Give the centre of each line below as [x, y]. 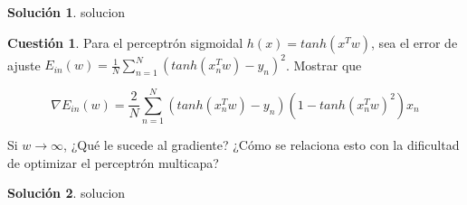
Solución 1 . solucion [67, 12]
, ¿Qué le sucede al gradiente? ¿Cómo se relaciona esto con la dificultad [262, 145]
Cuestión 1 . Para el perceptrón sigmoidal [125, 42]
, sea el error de [415, 42]
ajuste [24, 65]
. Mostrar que [324, 65]
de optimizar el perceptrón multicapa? [113, 162]
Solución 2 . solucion [67, 193]
